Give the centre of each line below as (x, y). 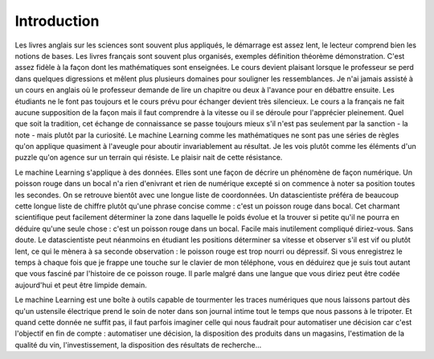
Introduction (57, 21)
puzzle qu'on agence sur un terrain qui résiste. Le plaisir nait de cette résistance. (149, 158)
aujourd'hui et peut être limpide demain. (81, 285)
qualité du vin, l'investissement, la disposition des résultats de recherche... (138, 345)
